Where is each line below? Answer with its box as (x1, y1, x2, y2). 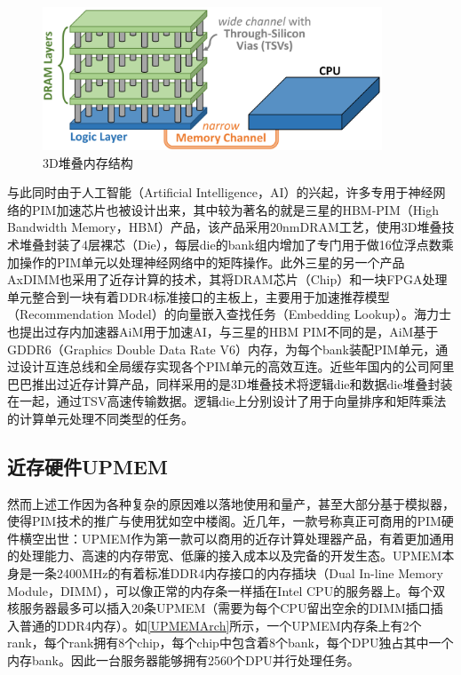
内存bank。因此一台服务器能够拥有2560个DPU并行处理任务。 (7, 651, 360, 670)
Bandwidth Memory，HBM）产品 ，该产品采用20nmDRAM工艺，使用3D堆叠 (7, 218, 442, 236)
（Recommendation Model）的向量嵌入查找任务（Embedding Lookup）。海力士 (7, 305, 451, 323)
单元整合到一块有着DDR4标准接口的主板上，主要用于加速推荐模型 (7, 287, 390, 306)
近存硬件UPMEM (7, 452, 168, 480)
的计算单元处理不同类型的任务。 (7, 409, 194, 427)
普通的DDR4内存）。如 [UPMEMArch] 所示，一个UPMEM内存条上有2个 (19, 615, 422, 634)
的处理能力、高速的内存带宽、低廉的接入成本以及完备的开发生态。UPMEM (7, 546, 442, 565)
